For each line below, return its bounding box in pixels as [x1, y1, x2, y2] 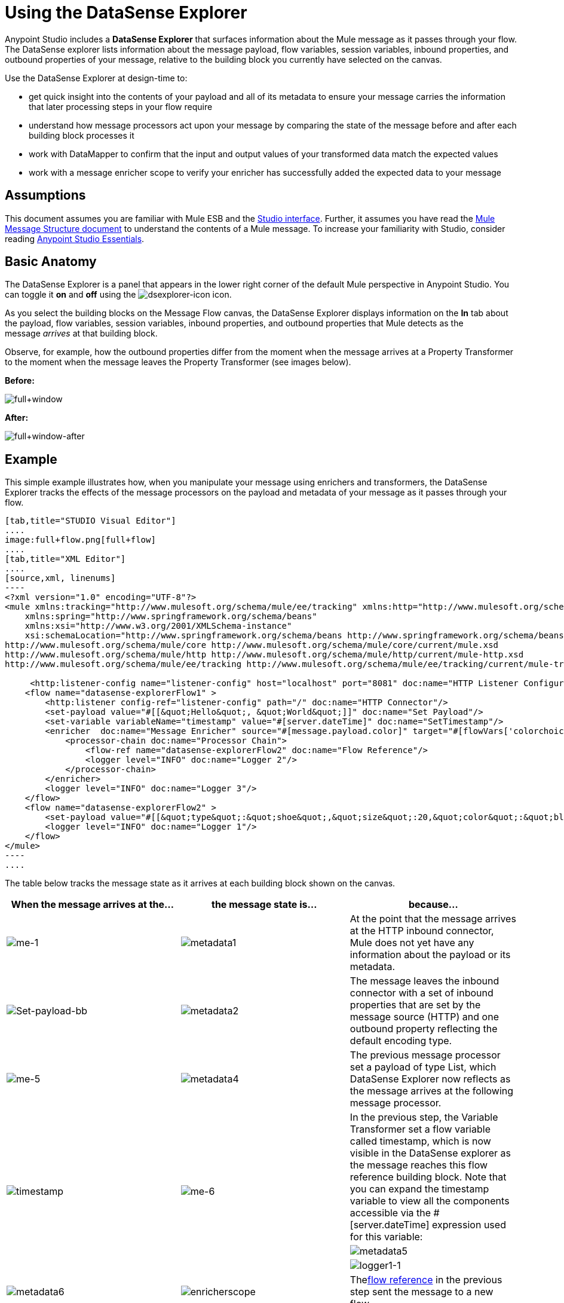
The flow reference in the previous [350, 1274, 502, 1286]
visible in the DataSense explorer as [350, 1147, 511, 1160]
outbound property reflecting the [350, 1023, 498, 1035]
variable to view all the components [350, 1195, 510, 1207]
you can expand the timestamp [350, 1183, 489, 1195]
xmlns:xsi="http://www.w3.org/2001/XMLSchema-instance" [24, 621, 292, 631]
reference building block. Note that [350, 1171, 507, 1183]
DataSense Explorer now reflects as [350, 1073, 511, 1085]
